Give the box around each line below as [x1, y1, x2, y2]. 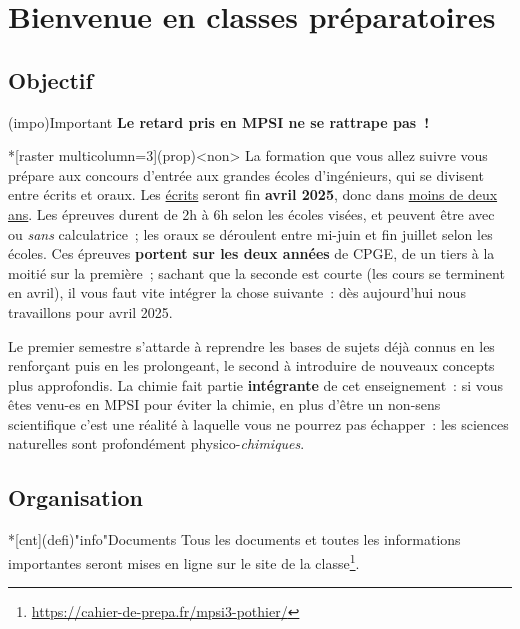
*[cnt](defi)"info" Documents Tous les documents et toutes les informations [8, 529, 461, 550]
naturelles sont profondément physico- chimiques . [8, 433, 305, 454]
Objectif [8, 64, 93, 95]
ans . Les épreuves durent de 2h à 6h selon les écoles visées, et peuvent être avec [8, 203, 495, 224]
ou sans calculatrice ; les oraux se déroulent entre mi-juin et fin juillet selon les [8, 223, 493, 244]
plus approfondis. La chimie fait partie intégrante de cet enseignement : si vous [8, 374, 504, 395]
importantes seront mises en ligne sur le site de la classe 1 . [8, 549, 360, 573]
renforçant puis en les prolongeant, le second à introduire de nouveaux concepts [8, 355, 495, 376]
